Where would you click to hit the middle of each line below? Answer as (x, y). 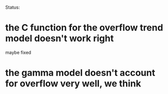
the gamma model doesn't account (80, 73)
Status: (13, 7)
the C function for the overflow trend (84, 28)
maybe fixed (18, 52)
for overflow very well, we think (73, 84)
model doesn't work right (60, 39)
